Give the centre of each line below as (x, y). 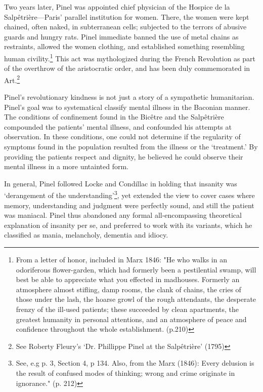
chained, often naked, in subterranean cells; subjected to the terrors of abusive (125, 27)
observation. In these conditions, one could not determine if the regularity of (122, 136)
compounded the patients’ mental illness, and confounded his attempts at (118, 126)
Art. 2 (12, 79)
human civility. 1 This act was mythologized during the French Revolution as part (130, 57)
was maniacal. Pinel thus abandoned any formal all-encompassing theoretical (123, 215)
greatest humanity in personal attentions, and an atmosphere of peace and (131, 319)
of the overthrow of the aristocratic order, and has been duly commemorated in (127, 68)
